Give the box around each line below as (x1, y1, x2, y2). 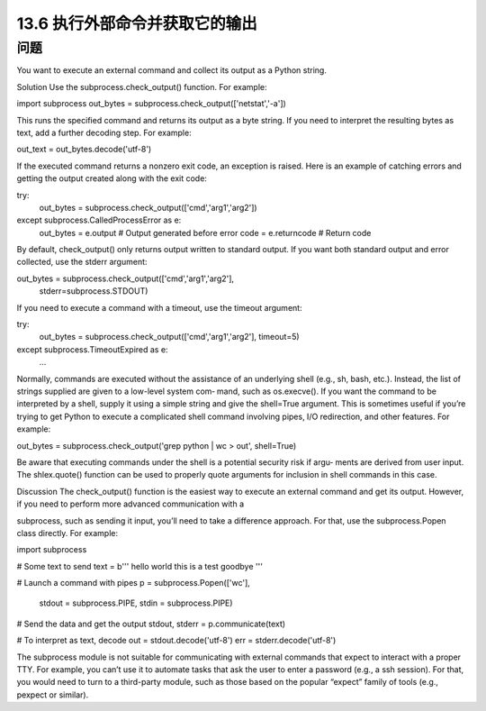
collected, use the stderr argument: (16, 257, 148, 268)
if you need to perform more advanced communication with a (16, 498, 245, 509)
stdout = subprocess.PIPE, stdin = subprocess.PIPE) (39, 597, 233, 608)
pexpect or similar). (16, 689, 89, 700)
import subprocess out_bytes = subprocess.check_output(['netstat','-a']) (16, 98, 287, 109)
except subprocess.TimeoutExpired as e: (16, 343, 168, 355)
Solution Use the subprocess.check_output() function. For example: (16, 81, 267, 92)
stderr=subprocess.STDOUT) (39, 286, 148, 296)
